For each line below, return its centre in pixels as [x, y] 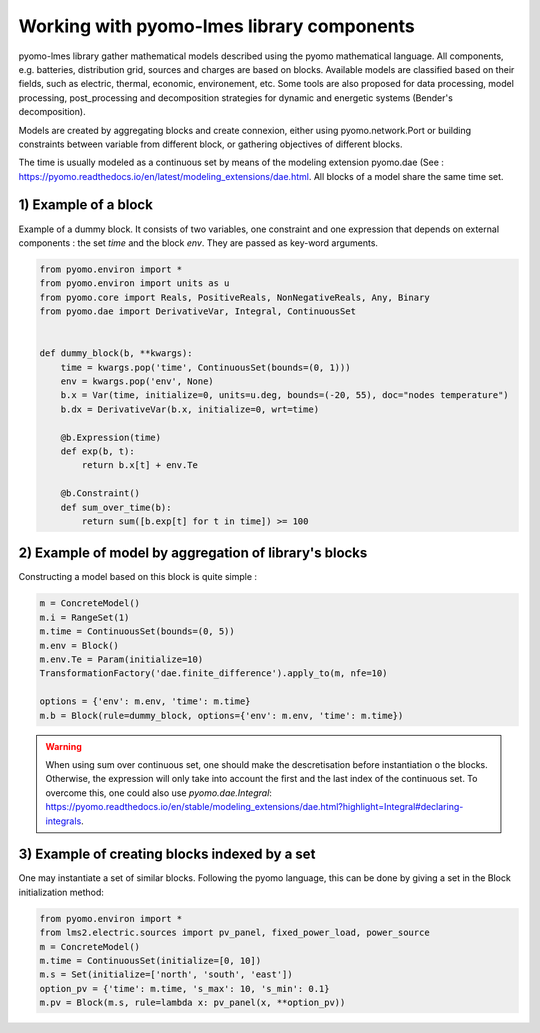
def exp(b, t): [97, 451]
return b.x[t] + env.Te [140, 465]
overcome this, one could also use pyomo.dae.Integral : [158, 792]
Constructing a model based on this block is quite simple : [138, 577]
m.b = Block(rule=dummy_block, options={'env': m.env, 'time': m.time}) [221, 715]
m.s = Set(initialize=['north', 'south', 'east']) [166, 974]
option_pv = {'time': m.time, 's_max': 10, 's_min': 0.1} [184, 988]
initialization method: [61, 892]
